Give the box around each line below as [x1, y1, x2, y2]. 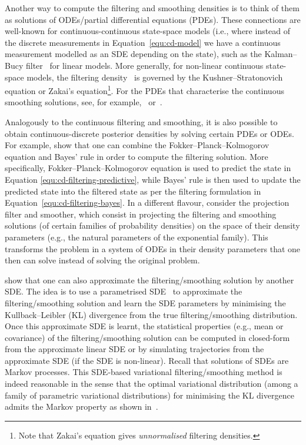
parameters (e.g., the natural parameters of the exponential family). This [5, 230, 268, 243]
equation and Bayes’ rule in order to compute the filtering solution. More [5, 150, 268, 162]
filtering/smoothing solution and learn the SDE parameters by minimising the [5, 296, 286, 309]
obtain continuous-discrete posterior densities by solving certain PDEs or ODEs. [5, 127, 294, 139]
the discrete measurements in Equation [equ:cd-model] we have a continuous [5, 36, 281, 48]
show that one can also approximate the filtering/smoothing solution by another [5, 273, 294, 286]
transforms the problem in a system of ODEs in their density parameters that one [5, 242, 301, 255]
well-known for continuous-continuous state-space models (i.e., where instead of [5, 25, 291, 37]
